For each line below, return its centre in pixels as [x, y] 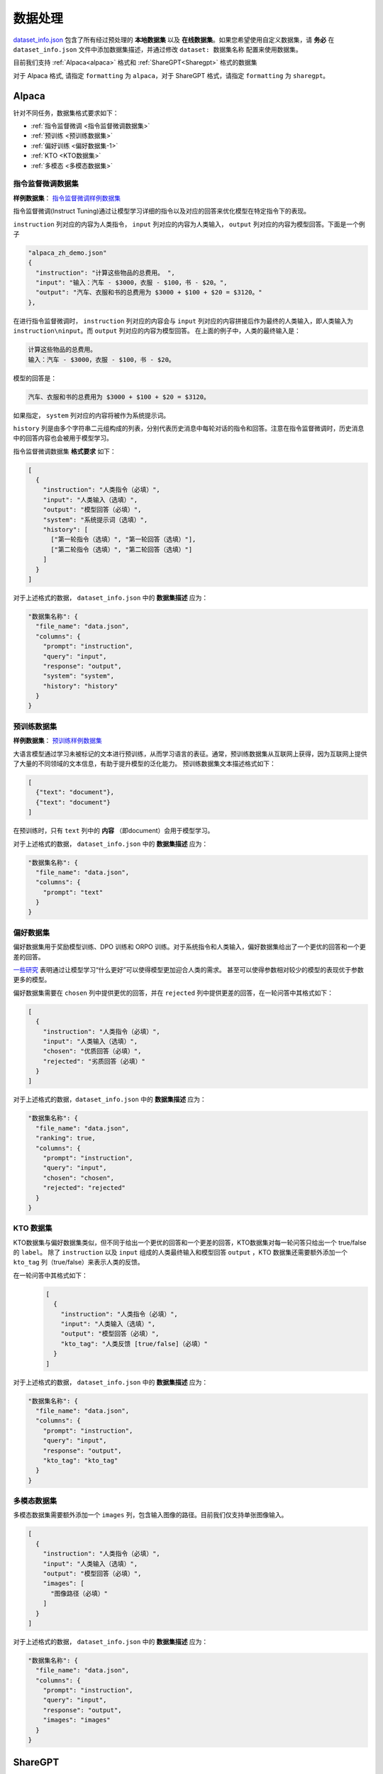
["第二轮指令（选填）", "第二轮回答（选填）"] [122, 549]
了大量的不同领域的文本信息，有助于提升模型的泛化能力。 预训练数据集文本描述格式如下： [144, 764]
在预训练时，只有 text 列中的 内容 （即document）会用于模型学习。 [113, 831]
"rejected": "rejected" [84, 1188]
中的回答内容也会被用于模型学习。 [63, 438]
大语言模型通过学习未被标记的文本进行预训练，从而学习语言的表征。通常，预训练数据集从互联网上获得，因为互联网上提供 [190, 754]
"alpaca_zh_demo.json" [67, 253]
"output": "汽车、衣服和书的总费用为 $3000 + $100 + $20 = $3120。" [149, 292]
